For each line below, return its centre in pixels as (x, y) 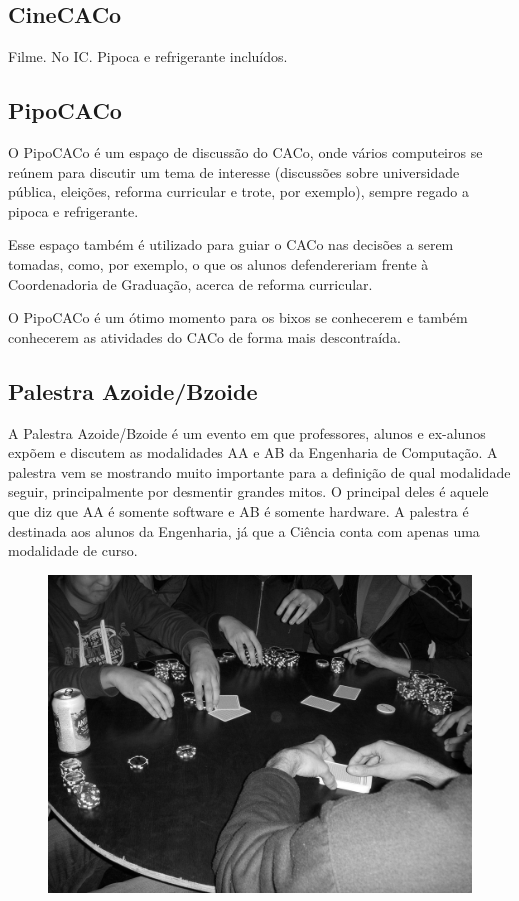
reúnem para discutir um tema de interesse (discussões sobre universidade (234, 171)
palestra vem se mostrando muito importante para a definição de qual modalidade (259, 471)
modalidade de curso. (73, 550)
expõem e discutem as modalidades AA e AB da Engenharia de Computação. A (253, 452)
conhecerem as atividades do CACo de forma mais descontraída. (204, 336)
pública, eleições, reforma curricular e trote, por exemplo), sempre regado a (238, 191)
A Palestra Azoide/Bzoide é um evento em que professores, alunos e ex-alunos (247, 432)
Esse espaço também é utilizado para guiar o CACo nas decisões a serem (231, 244)
